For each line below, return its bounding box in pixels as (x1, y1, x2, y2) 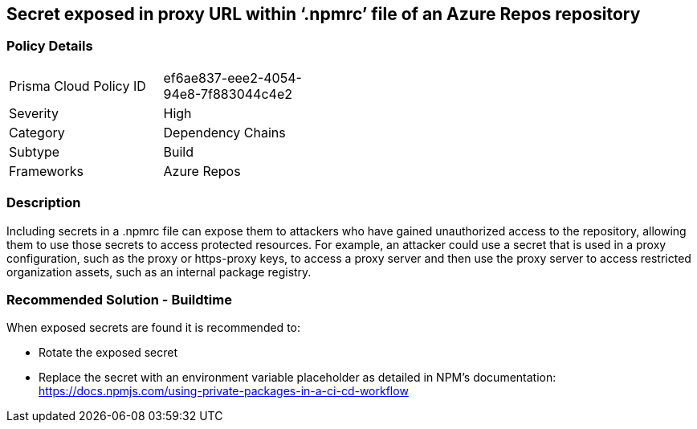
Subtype (9, 143, 60, 160)
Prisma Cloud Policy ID (9, 77, 146, 94)
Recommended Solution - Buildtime (6, 291, 232, 308)
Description (6, 194, 81, 211)
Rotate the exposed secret (39, 345, 178, 360)
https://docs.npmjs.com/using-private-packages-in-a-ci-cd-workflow (39, 384, 409, 398)
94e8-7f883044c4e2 (163, 85, 292, 102)
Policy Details (6, 38, 93, 55)
